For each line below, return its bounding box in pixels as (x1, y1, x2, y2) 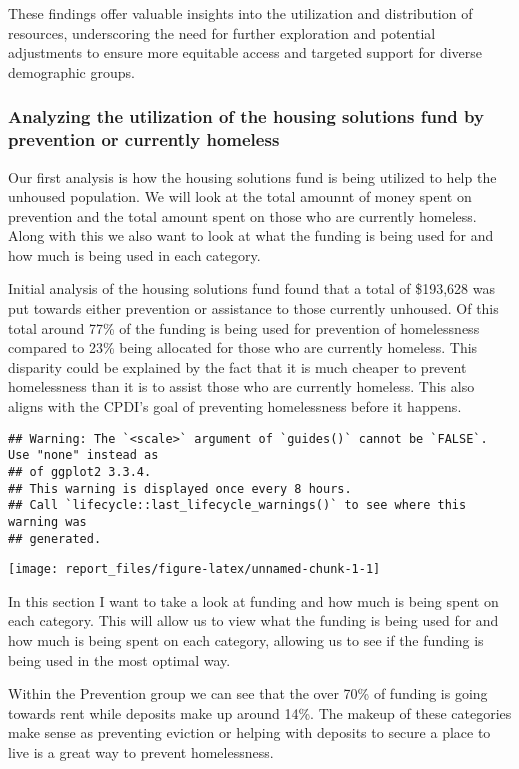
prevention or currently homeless (8, 127, 280, 152)
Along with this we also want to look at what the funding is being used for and (8, 225, 494, 246)
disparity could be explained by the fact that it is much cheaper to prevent (8, 356, 467, 377)
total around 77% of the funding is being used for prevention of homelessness (8, 317, 480, 338)
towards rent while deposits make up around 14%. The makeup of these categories (8, 702, 512, 723)
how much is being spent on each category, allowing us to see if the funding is (8, 630, 484, 651)
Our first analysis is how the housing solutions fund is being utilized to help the (8, 166, 497, 187)
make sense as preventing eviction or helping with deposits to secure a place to (8, 722, 491, 743)
